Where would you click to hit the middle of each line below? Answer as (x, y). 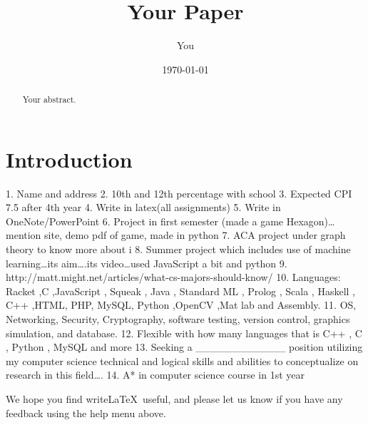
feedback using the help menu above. (86, 413)
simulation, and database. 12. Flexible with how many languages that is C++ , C (184, 333)
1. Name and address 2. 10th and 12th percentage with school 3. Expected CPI (179, 193)
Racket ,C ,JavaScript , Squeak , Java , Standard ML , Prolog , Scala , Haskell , (180, 291)
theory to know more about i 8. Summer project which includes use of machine (178, 249)
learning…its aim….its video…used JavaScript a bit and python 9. (147, 263)
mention (24, 235)
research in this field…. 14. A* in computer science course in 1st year (155, 375)
